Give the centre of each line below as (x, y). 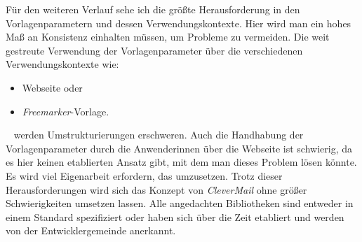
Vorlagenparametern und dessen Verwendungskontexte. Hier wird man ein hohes (179, 23)
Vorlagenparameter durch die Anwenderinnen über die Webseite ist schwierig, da (179, 148)
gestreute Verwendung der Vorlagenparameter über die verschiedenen (154, 50)
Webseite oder (52, 87)
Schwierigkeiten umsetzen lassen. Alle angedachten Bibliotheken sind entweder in (180, 203)
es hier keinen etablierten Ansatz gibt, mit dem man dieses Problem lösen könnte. (181, 162)
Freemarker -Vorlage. (66, 111)
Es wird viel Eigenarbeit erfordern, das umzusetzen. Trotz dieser (144, 175)
